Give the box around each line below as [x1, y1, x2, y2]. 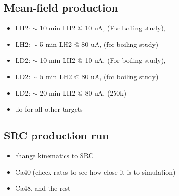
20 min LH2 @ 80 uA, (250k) [40, 88, 127, 98]
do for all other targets [15, 104, 83, 114]
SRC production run [4, 128, 109, 143]
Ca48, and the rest [15, 183, 71, 193]
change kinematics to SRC [15, 150, 94, 160]
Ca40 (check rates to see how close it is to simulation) [15, 166, 176, 177]
